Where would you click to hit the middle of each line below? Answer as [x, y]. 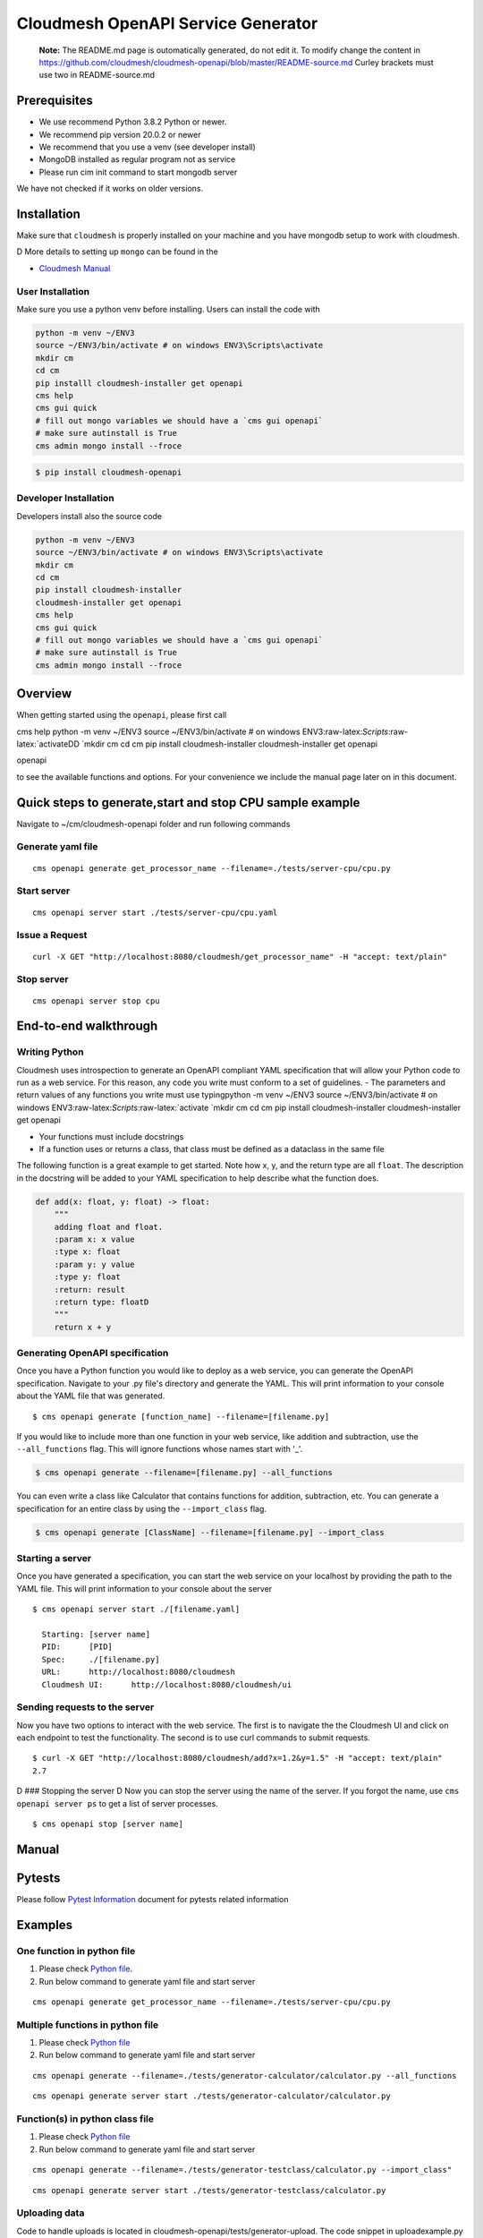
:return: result [89, 1290]
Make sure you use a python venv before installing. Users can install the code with [169, 310]
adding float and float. [109, 1227]
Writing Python [50, 1052]
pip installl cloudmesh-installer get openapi [139, 383]
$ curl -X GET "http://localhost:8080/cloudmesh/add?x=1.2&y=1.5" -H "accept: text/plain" [237, 1758]
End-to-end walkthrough [87, 1026]
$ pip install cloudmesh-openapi [109, 473]
